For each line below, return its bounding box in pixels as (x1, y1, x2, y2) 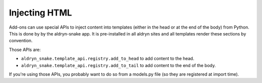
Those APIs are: (9, 47, 41, 52)
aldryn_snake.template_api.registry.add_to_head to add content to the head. (21, 56, 195, 62)
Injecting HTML (9, 7, 72, 18)
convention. (9, 38, 33, 44)
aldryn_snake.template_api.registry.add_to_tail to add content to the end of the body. (21, 62, 216, 68)
